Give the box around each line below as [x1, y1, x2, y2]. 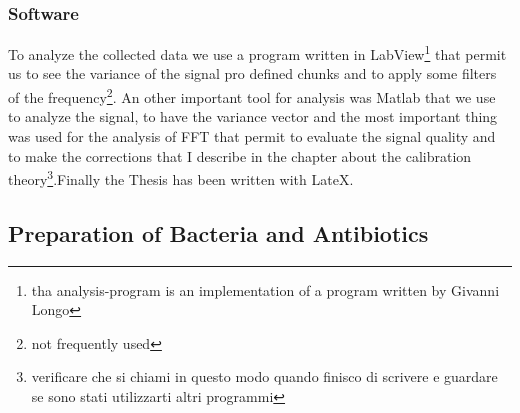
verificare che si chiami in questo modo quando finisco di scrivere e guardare [31, 366, 498, 387]
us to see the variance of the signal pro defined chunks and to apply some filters [8, 63, 497, 84]
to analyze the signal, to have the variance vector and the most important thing [8, 106, 498, 127]
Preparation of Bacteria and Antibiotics [8, 217, 429, 248]
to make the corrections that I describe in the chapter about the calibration [8, 145, 472, 166]
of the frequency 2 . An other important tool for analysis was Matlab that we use [8, 84, 496, 107]
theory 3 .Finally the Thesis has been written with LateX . [8, 166, 354, 189]
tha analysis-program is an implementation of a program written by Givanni [31, 279, 500, 300]
